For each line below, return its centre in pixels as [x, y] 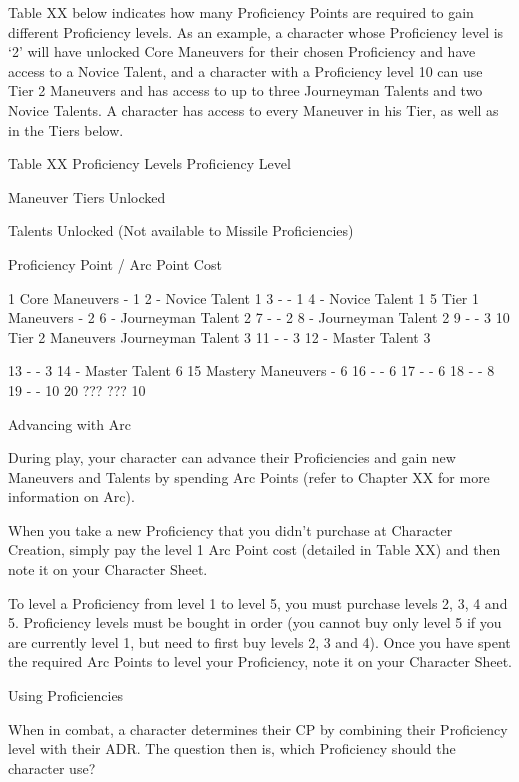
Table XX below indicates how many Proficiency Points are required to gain [241, 12]
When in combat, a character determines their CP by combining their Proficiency [258, 728]
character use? [52, 767]
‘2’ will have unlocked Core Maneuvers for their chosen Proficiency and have [242, 51]
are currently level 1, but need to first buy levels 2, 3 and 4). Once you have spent [259, 641]
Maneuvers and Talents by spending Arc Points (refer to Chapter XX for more [249, 476]
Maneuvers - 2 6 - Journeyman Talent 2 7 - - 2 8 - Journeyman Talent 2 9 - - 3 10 [259, 317]
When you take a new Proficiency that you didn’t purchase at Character [230, 529]
